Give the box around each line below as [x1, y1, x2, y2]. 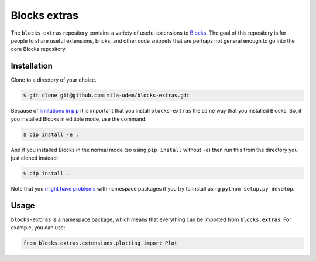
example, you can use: [11, 224, 66, 231]
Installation [11, 61, 53, 71]
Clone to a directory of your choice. [11, 76, 97, 83]
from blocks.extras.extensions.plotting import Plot [23, 240, 178, 246]
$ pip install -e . [23, 131, 79, 138]
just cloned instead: [11, 154, 59, 161]
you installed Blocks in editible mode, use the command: [11, 115, 147, 123]
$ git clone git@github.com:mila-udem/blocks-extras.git [23, 92, 190, 99]
